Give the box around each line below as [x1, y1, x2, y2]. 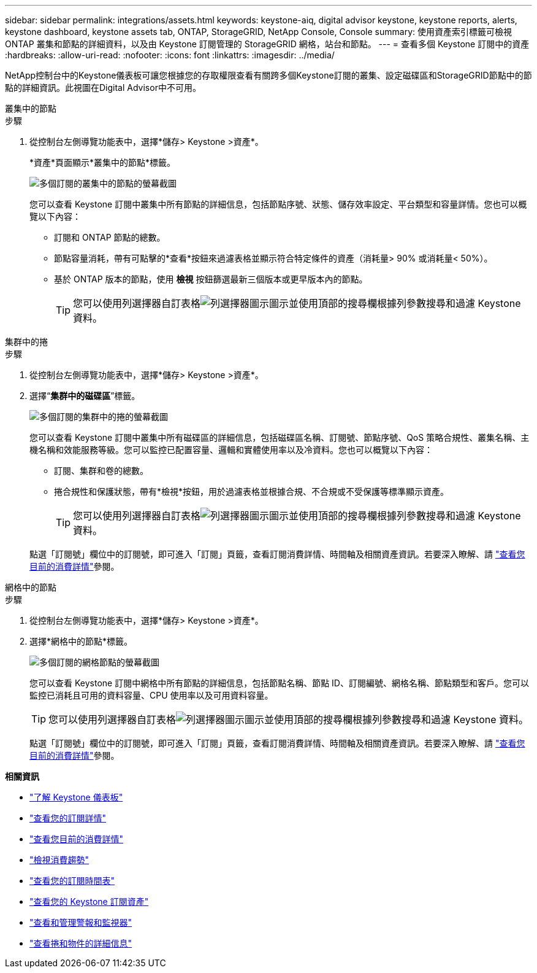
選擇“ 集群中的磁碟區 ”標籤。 [29, 390, 140, 401]
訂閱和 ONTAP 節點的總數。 [54, 232, 166, 242]
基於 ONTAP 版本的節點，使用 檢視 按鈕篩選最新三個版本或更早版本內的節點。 [54, 274, 368, 284]
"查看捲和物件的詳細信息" [29, 938, 132, 948]
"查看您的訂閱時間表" [29, 875, 115, 886]
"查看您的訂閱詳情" [29, 813, 107, 823]
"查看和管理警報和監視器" [29, 917, 132, 928]
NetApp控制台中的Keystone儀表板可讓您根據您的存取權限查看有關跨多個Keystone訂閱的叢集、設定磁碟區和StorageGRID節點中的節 [5, 70, 532, 80]
